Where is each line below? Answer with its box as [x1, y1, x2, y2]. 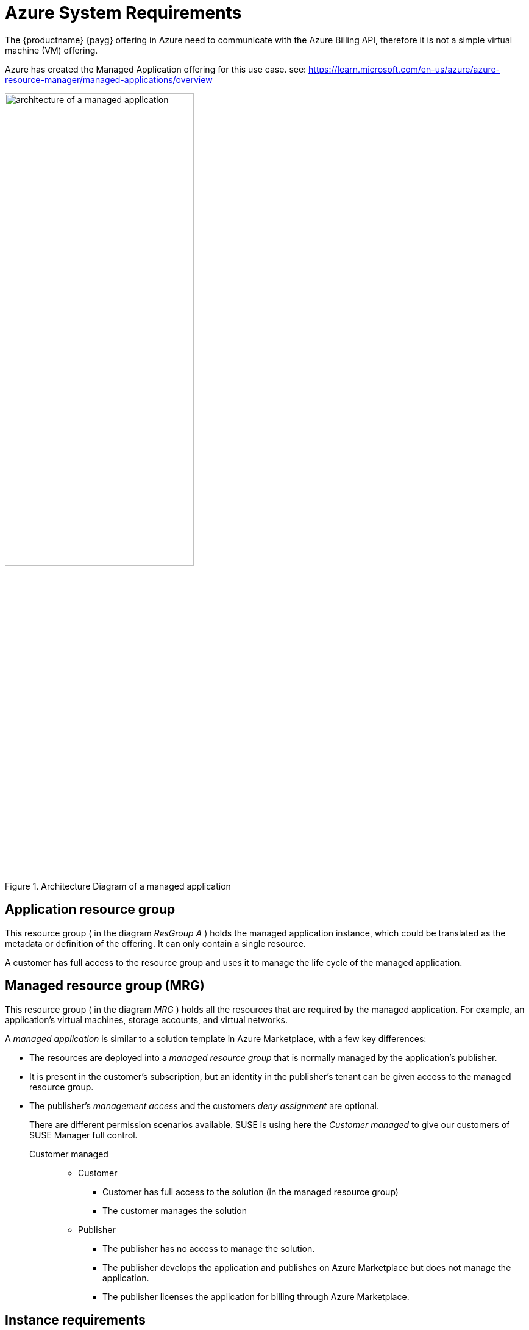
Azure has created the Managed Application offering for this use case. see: [5, 63, 307, 74]
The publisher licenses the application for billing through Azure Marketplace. [102, 1291, 410, 1302]
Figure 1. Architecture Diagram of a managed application [5, 880, 231, 891]
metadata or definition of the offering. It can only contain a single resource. [5, 938, 306, 949]
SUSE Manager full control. [29, 1129, 138, 1140]
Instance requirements [5, 1312, 146, 1328]
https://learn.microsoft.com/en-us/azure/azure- [308, 63, 500, 74]
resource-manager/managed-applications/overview [5, 74, 213, 85]
